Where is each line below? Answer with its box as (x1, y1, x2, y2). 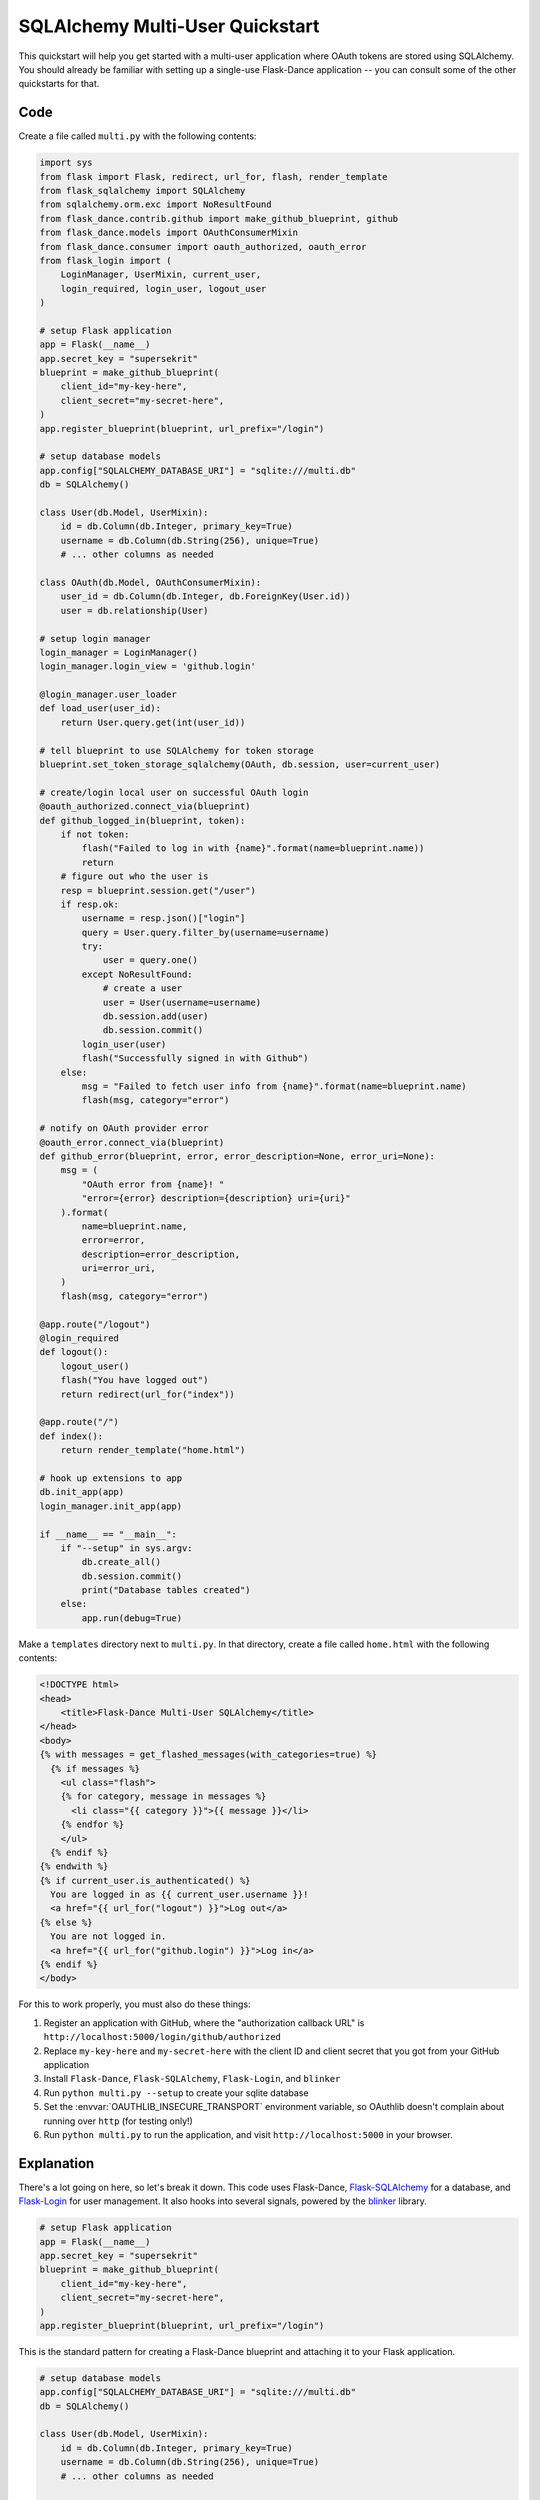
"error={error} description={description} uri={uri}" (81, 1193, 351, 1204)
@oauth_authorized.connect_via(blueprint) (39, 801, 251, 812)
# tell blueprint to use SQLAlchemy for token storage (39, 745, 314, 756)
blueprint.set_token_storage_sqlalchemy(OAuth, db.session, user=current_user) (39, 759, 441, 770)
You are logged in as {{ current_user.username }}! (50, 1889, 309, 1900)
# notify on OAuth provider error (39, 1123, 209, 1134)
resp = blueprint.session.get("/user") (60, 885, 257, 896)
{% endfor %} (60, 1819, 125, 1830)
